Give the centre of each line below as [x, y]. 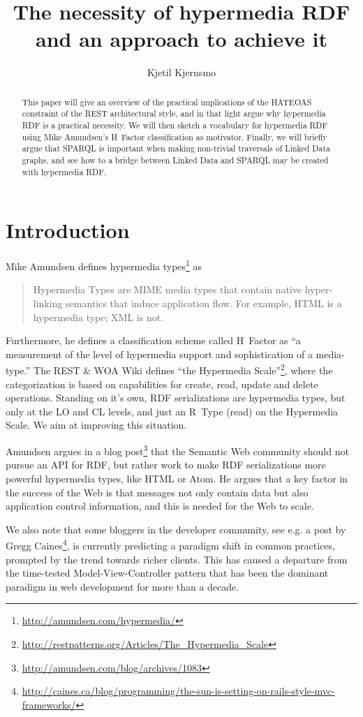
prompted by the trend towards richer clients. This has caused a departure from [177, 559]
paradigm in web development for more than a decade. [123, 586]
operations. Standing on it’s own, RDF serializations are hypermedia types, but [176, 398]
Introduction [68, 230]
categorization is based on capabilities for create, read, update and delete [162, 384]
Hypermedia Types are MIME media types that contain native [168, 289]
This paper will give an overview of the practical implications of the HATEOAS [167, 102]
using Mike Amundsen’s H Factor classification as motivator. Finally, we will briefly [175, 136]
